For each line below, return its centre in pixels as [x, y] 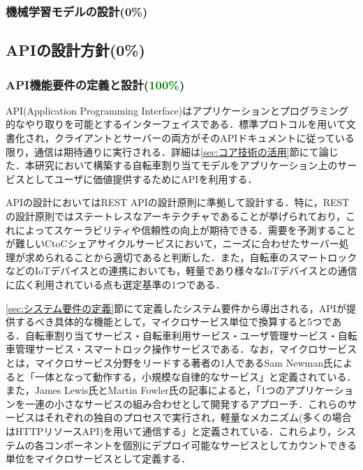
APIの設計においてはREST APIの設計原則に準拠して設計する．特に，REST [178, 202]
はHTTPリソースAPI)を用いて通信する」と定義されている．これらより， [171, 431]
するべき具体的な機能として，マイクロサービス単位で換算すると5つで [173, 322]
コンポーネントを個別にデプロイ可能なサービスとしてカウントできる [200, 445]
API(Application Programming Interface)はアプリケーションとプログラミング [177, 110]
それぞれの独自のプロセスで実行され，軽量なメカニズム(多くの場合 [198, 417]
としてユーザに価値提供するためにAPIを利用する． [141, 178]
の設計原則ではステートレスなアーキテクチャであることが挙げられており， [176, 216]
